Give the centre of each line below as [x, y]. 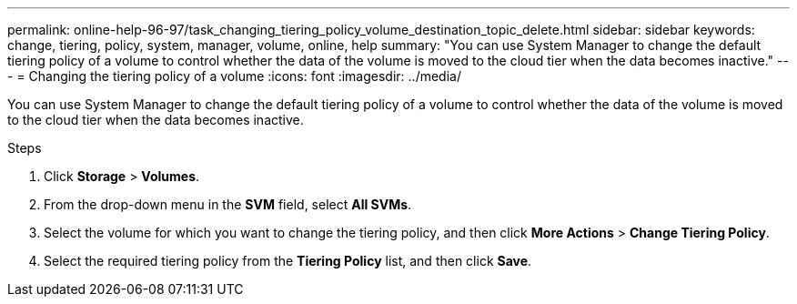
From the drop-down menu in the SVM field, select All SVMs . [228, 204]
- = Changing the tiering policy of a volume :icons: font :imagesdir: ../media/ [234, 76]
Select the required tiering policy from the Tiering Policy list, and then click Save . [288, 261]
